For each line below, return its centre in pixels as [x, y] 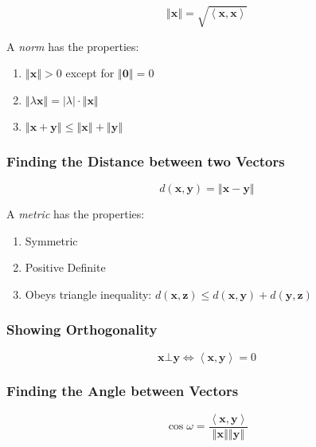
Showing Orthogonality [82, 329]
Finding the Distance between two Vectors [146, 161]
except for [90, 73]
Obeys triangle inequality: [88, 294]
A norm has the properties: [73, 46]
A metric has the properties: [76, 213]
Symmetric [51, 240]
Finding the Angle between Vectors [123, 391]
